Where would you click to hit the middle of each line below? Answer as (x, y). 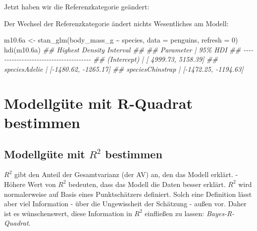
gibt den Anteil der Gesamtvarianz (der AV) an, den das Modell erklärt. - (126, 174)
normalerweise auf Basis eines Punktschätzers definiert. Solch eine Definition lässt (128, 194)
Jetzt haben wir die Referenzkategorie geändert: (77, 6)
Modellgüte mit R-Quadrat (99, 103)
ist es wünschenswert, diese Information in (68, 213)
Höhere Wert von (30, 184)
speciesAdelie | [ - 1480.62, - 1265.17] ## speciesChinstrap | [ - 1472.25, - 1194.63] (124, 69)
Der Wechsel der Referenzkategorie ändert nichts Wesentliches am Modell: (116, 23)
